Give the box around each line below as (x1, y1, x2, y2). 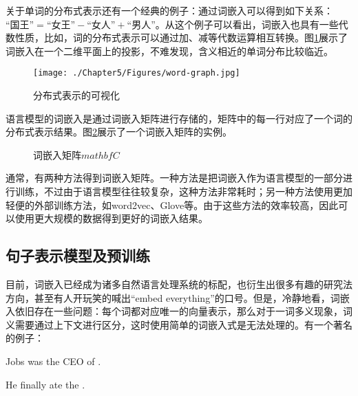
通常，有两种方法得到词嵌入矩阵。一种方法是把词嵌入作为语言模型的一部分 (6, 170, 343, 185)
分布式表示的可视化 (33, 88, 120, 102)
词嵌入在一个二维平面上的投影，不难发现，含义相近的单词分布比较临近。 (6, 43, 333, 58)
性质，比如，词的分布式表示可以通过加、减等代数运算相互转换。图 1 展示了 (14, 30, 348, 45)
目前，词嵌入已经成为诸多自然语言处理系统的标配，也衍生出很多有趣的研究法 (6, 276, 352, 291)
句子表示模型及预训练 (6, 245, 150, 266)
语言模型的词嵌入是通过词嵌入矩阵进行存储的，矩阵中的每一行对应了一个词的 (6, 111, 352, 125)
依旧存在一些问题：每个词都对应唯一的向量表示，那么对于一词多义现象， (14, 304, 343, 318)
